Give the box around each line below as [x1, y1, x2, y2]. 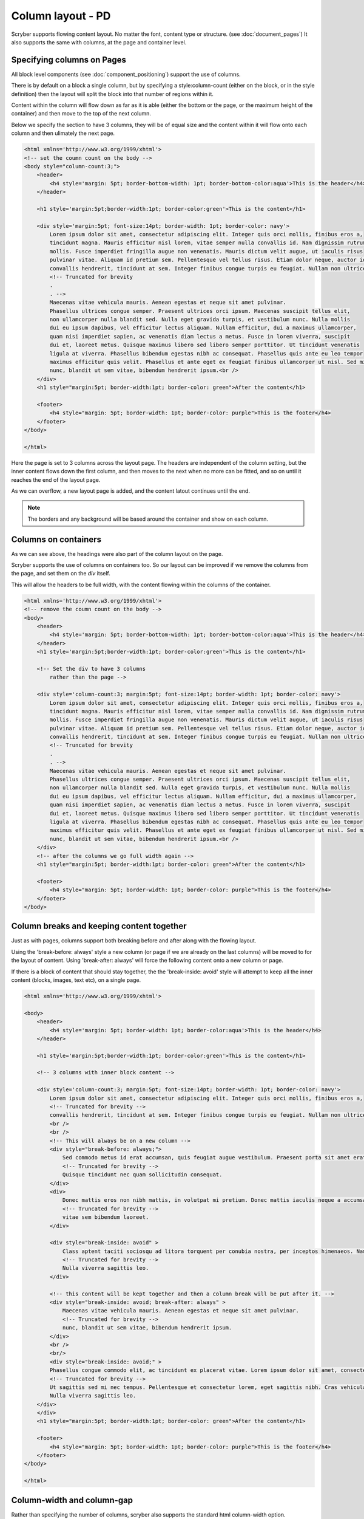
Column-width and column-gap [11, 1495, 133, 1505]
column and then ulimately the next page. [11, 129, 115, 137]
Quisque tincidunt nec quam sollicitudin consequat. [62, 1171, 223, 1178]
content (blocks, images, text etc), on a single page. [11, 976, 141, 984]
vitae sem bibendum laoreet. [62, 1214, 149, 1221]
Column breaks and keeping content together [11, 921, 187, 931]
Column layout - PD [11, 9, 111, 22]
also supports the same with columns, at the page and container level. [11, 38, 187, 46]
